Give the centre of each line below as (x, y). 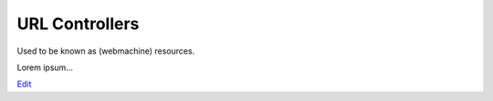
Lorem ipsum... (45, 67)
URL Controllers (78, 24)
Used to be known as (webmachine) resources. (106, 51)
